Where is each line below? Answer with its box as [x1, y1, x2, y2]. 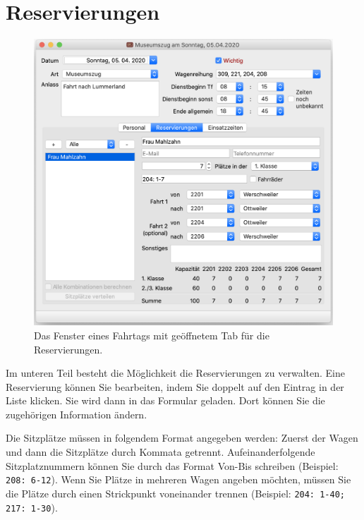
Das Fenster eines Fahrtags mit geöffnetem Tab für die [34, 327, 269, 342]
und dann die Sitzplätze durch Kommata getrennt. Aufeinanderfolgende [6, 445, 315, 459]
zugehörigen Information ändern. [6, 406, 147, 421]
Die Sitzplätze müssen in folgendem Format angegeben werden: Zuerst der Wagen [6, 430, 358, 445]
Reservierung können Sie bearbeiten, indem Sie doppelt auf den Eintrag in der [6, 379, 344, 394]
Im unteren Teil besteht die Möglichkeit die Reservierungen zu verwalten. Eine [6, 365, 345, 380]
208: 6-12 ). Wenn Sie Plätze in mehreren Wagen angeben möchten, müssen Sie [6, 472, 351, 487]
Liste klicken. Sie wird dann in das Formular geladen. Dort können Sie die [6, 393, 325, 408]
